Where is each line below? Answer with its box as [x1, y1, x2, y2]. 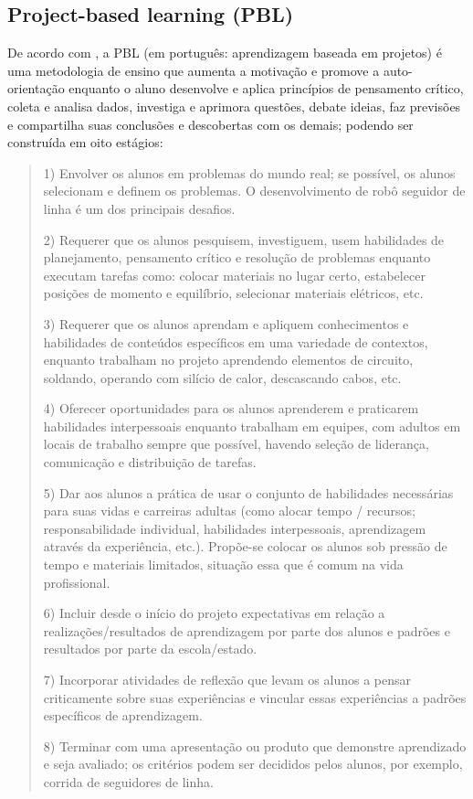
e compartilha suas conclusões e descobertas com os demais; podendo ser [7, 114, 414, 133]
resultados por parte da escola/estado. [43, 639, 258, 658]
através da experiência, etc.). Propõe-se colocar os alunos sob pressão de [43, 537, 447, 556]
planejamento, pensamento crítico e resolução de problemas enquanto [43, 248, 431, 267]
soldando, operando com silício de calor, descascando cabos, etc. [43, 368, 402, 387]
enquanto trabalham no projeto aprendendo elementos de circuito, [43, 350, 414, 369]
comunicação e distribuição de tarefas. [43, 453, 257, 472]
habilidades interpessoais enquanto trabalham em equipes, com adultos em [43, 416, 461, 435]
